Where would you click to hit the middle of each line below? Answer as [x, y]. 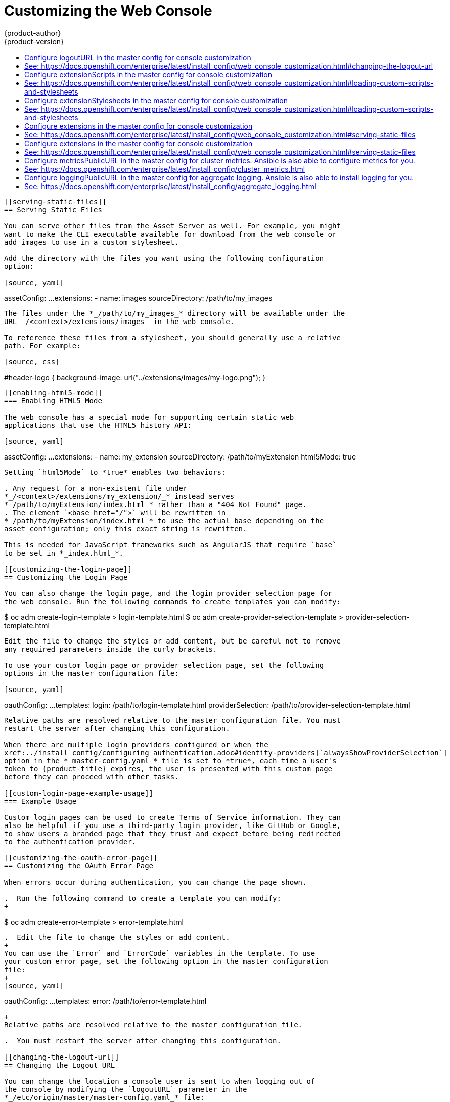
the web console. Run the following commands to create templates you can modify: [172, 601]
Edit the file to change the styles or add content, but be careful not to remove [172, 641]
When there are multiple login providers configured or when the [136, 744]
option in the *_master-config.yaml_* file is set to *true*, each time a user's [170, 761]
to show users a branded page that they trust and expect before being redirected [172, 833]
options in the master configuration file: [92, 673]
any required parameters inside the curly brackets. [111, 649]
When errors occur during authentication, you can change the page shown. [155, 882]
